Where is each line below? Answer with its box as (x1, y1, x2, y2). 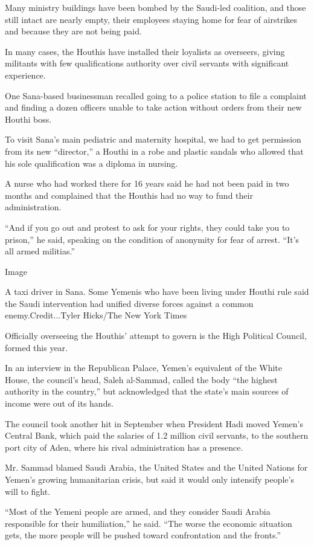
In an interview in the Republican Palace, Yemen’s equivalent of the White (5, 361, 283, 374)
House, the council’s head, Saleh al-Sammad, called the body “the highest (5, 373, 278, 385)
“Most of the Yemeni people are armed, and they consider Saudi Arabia (5, 505, 271, 518)
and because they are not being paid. (5, 25, 142, 37)
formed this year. (5, 341, 68, 353)
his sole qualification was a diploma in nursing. (5, 156, 178, 169)
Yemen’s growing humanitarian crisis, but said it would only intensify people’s (5, 473, 294, 485)
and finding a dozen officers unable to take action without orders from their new (5, 101, 302, 114)
